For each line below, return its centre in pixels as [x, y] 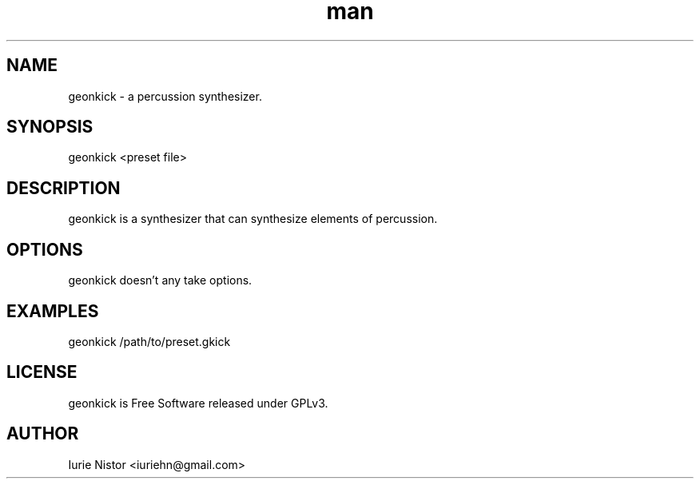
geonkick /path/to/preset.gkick [149, 341]
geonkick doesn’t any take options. [160, 280]
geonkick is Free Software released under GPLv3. [198, 403]
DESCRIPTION [64, 188]
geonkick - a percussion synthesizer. [165, 96]
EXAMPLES [53, 311]
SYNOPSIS [50, 127]
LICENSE [42, 372]
